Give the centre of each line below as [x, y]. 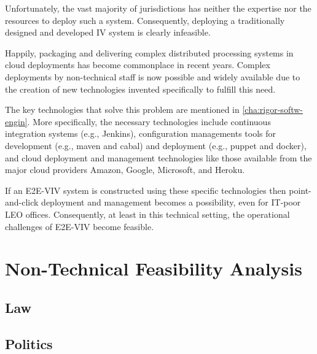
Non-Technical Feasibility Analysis [154, 268]
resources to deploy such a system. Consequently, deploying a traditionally [145, 20]
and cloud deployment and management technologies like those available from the [158, 157]
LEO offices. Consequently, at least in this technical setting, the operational [147, 214]
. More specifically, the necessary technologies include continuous [149, 121]
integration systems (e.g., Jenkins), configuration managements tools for [140, 133]
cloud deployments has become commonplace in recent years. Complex [138, 65]
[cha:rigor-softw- [272, 110]
